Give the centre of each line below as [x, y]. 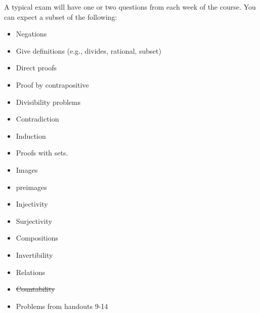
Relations [30, 272]
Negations [31, 34]
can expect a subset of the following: [61, 16]
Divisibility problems [48, 102]
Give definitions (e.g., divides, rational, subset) [89, 50]
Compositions [37, 238]
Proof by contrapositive [52, 84]
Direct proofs [36, 68]
